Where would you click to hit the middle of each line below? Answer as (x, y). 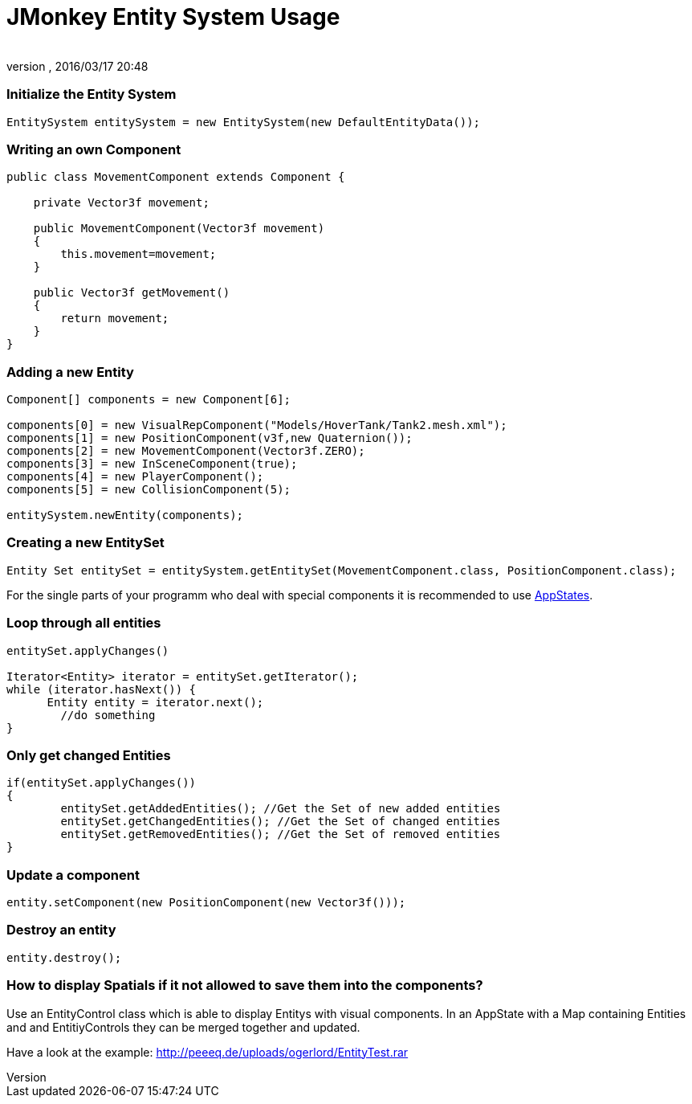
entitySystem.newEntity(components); (125, 515)
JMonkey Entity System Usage (173, 17)
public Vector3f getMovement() (132, 293)
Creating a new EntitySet (85, 543)
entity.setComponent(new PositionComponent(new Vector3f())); (206, 902)
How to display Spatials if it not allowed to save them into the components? (245, 985)
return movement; (115, 319)
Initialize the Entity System (92, 94)
